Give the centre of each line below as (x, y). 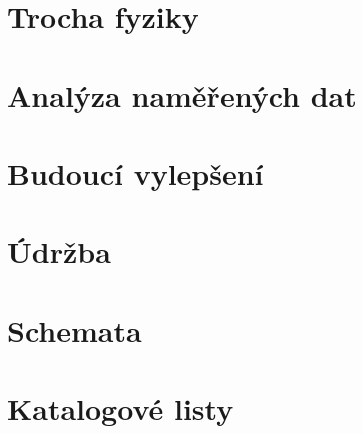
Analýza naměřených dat (182, 94)
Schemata (74, 329)
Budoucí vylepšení (135, 172)
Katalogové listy (120, 408)
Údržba (59, 251)
